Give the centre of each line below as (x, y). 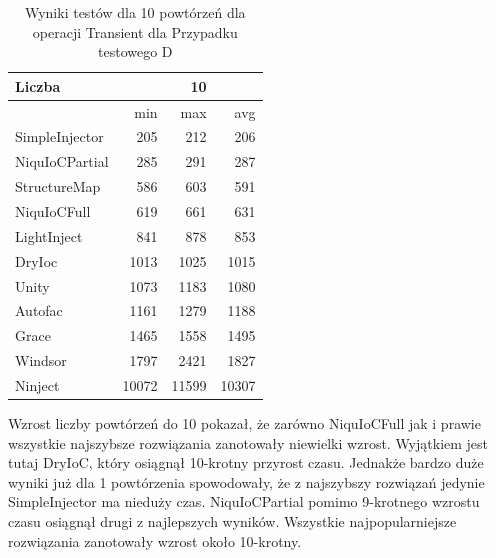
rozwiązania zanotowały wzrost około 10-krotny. (155, 540)
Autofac (39, 310)
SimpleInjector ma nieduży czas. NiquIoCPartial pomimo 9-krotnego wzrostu (244, 501)
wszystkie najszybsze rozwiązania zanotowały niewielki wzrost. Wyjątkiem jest (248, 442)
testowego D (135, 51)
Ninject (37, 384)
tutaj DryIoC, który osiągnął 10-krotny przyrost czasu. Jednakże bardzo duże (246, 462)
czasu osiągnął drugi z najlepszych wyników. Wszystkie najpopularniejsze (232, 520)
